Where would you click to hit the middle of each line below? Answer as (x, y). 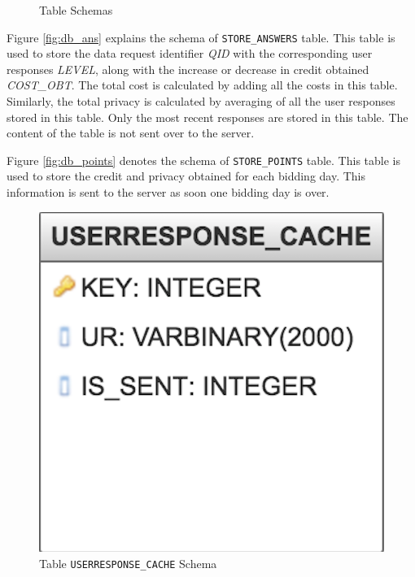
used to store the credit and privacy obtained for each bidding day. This (186, 176)
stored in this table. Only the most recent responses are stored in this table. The (207, 117)
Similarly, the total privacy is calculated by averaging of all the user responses (201, 101)
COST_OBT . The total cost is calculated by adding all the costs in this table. (202, 85)
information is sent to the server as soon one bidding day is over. (168, 192)
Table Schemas (76, 10)
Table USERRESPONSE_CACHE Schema (128, 563)
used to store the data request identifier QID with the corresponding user (190, 53)
